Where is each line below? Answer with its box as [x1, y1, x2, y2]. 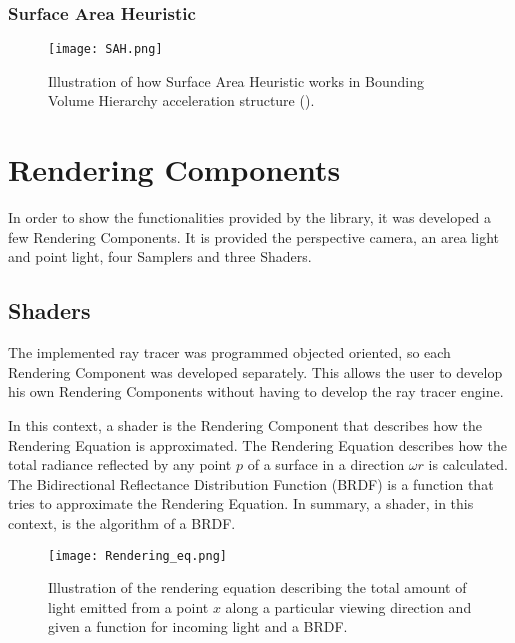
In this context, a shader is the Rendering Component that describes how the [8, 414, 482, 435]
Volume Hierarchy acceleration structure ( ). [48, 90, 315, 111]
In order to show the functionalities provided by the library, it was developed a [8, 207, 492, 228]
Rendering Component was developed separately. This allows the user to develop [8, 361, 503, 382]
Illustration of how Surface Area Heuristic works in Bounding [48, 70, 424, 91]
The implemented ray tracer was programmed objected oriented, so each [8, 342, 451, 363]
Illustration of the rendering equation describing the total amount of [48, 577, 467, 598]
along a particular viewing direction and [225, 596, 472, 617]
